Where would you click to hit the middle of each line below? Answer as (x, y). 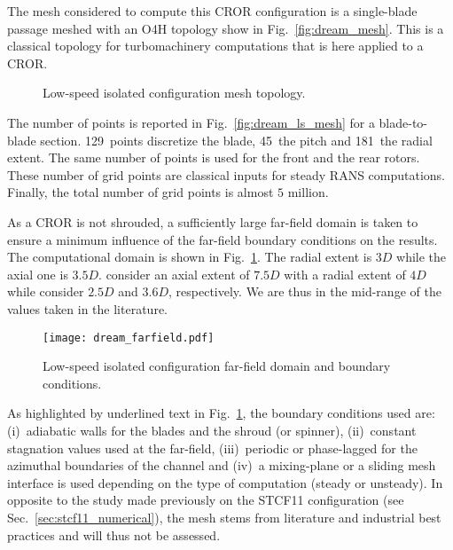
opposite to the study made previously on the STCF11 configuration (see (206, 500)
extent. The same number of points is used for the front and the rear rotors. (214, 157)
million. (308, 192)
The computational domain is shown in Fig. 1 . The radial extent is (190, 257)
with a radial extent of (345, 274)
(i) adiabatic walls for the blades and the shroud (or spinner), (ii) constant (212, 430)
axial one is (38, 274)
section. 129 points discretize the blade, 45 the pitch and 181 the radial (236, 140)
